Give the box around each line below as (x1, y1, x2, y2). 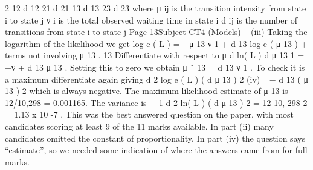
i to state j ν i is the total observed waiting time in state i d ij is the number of (5, 13, 297, 26)
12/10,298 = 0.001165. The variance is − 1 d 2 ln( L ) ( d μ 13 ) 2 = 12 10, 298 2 (5, 96, 308, 109)
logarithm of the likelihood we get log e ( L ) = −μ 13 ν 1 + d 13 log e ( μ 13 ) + (5, 37, 308, 49)
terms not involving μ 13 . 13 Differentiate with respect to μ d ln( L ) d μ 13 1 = (5, 49, 305, 61)
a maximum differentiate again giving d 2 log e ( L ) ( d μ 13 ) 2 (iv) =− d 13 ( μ (5, 72, 309, 85)
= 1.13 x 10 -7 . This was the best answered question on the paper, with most (5, 108, 294, 121)
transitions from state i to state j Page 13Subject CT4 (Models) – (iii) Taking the (5, 25, 308, 38)
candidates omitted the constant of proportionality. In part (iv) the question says (5, 131, 306, 144)
